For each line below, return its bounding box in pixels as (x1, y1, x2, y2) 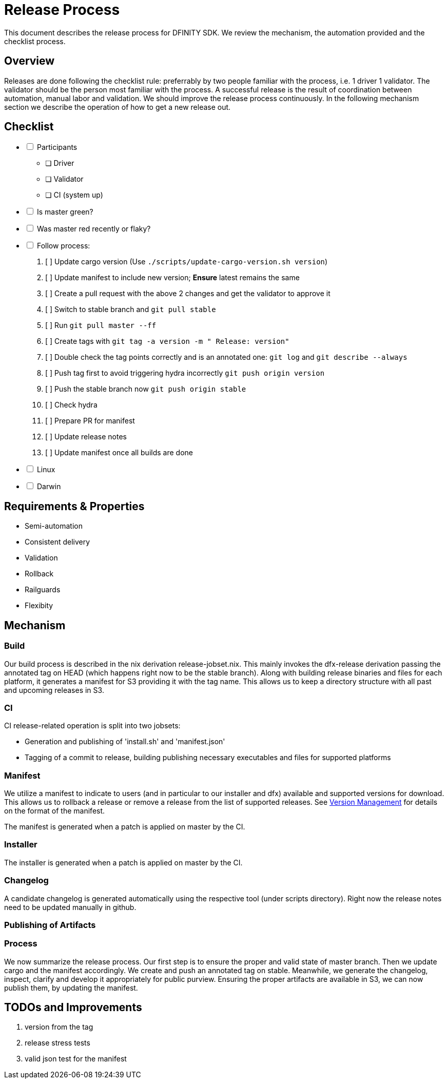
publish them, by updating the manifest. (4, 983, 138, 992)
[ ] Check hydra (45, 400, 98, 410)
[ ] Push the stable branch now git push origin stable (45, 384, 246, 394)
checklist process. (4, 36, 66, 46)
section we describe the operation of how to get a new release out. (4, 102, 231, 111)
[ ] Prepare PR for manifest (45, 416, 135, 426)
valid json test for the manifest (25, 1054, 127, 1063)
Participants (36, 143, 77, 152)
